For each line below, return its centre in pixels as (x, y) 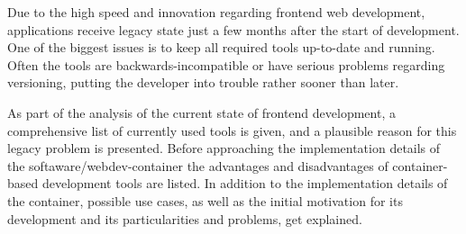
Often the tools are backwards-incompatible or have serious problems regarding (226, 64)
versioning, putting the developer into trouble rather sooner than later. (203, 82)
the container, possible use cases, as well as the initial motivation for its (205, 200)
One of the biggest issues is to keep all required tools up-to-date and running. (221, 47)
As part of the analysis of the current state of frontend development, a (201, 112)
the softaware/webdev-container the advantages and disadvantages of (198, 165)
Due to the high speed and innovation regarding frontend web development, (216, 12)
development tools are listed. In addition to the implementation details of (245, 183)
